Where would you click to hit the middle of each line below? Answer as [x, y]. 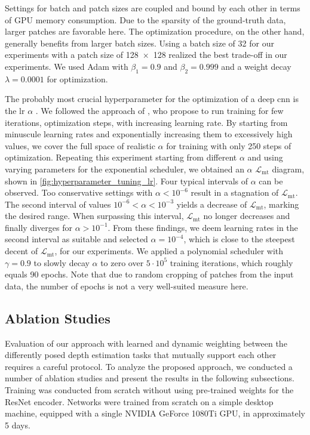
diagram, [288, 169]
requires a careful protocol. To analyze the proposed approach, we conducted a [149, 366]
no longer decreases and [247, 216]
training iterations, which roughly [231, 262]
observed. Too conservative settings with [79, 192]
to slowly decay [62, 262]
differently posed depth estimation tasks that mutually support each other [141, 355]
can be [271, 181]
